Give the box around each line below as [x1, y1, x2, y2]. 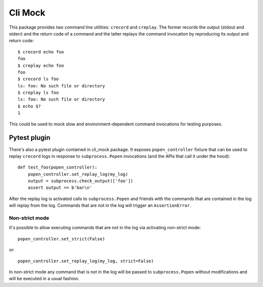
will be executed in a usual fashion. [9, 276, 80, 282]
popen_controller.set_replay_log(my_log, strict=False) [18, 258, 154, 264]
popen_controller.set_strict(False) [18, 236, 105, 241]
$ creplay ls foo [18, 90, 59, 96]
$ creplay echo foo [18, 63, 64, 68]
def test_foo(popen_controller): [18, 165, 97, 170]
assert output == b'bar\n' [27, 185, 93, 190]
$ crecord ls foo [18, 76, 59, 82]
